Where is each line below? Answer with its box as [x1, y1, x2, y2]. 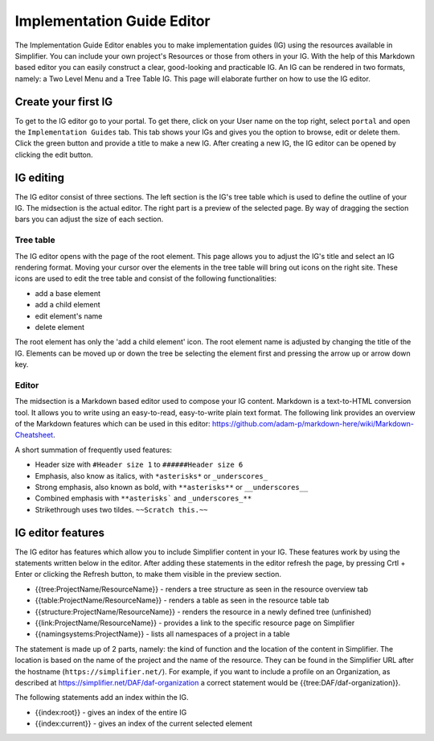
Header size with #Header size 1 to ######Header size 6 [35, 459, 244, 470]
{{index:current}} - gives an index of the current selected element [35, 718, 252, 728]
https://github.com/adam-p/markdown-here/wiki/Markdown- [211, 419, 414, 429]
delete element [35, 322, 84, 331]
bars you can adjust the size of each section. [14, 214, 164, 224]
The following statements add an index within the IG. [14, 693, 189, 702]
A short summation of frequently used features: [14, 445, 173, 455]
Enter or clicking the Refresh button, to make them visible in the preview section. [14, 570, 281, 579]
